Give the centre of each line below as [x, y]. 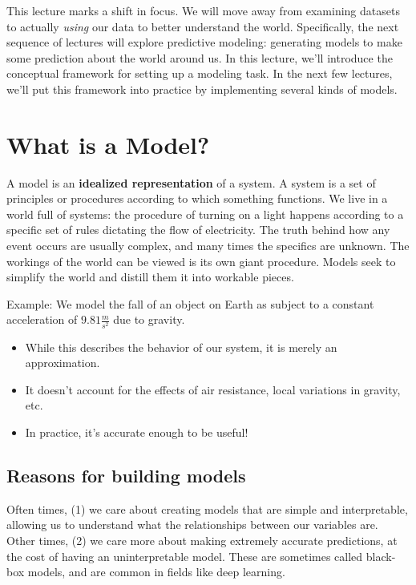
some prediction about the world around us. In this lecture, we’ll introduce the [200, 57]
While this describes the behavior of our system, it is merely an [181, 347]
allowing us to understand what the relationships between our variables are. [192, 524]
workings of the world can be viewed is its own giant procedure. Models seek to [201, 261]
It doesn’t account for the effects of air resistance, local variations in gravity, [213, 389]
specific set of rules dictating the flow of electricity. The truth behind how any [198, 230]
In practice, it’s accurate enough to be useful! [137, 432]
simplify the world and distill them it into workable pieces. [150, 277]
